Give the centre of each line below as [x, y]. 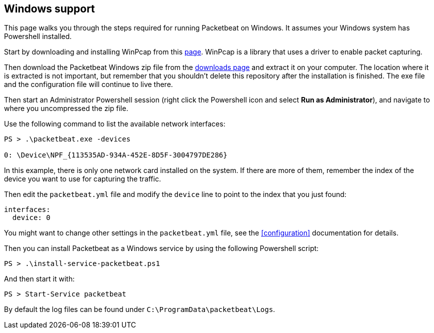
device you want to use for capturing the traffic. [82, 179]
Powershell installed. [38, 36]
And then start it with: [39, 279]
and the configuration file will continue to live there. [88, 84]
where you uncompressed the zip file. [66, 108]
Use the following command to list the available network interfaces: [115, 124]
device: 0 [31, 218]
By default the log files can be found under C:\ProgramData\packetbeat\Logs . [140, 309]
